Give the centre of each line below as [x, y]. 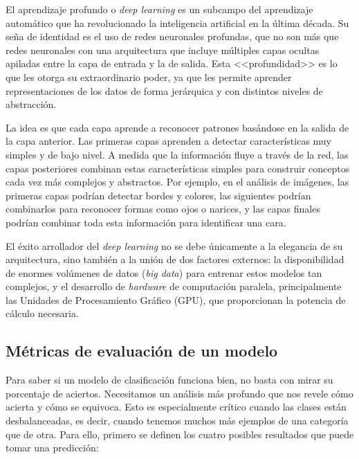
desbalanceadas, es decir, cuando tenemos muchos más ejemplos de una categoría [177, 421]
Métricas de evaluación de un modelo [142, 351]
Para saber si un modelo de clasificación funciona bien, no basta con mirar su [169, 380]
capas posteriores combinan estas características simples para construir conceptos [178, 168]
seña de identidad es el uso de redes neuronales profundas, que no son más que [172, 36]
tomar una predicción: [52, 448]
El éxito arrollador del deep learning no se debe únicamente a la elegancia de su [174, 245]
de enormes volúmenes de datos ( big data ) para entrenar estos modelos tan [164, 272]
